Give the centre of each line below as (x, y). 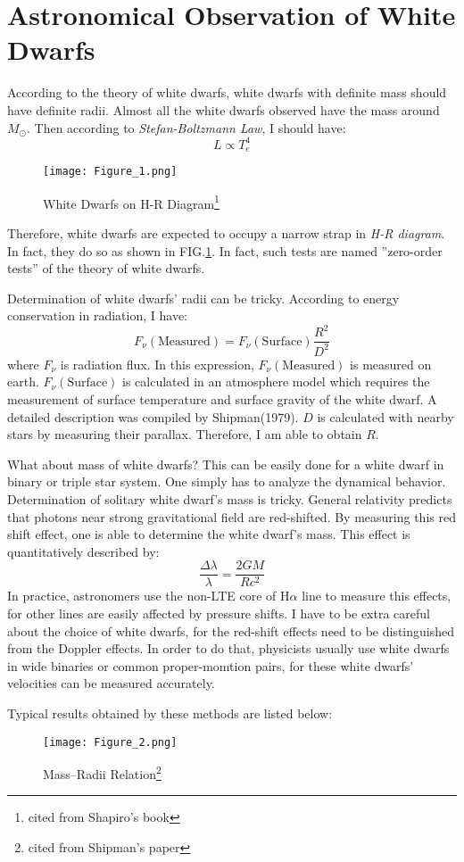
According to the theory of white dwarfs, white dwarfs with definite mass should (227, 92)
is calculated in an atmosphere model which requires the (276, 381)
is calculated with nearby (385, 416)
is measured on (391, 364)
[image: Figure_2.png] (110, 742)
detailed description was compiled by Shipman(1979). (153, 416)
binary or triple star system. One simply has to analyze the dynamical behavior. (227, 481)
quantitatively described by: (83, 551)
